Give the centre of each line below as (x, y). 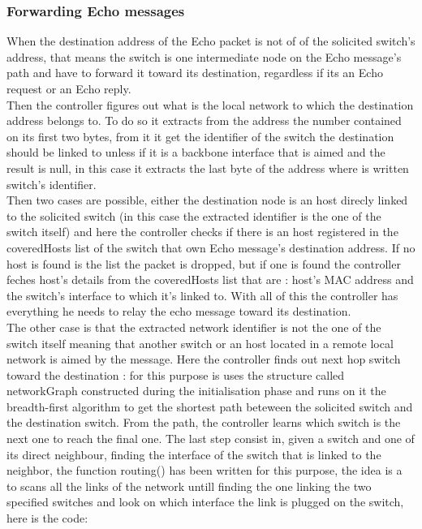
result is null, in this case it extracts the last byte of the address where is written (208, 168)
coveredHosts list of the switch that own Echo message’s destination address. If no (211, 247)
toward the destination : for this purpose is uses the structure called (176, 374)
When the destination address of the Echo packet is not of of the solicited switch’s (211, 41)
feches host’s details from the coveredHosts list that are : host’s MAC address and (210, 280)
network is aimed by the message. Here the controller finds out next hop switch (204, 359)
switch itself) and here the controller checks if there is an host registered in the (202, 232)
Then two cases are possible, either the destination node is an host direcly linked (207, 200)
